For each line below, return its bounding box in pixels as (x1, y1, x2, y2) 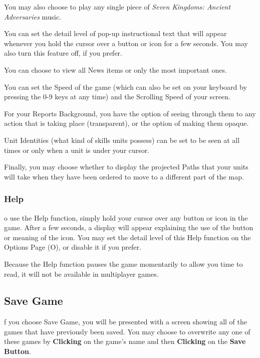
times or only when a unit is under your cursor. (4, 144, 150, 155)
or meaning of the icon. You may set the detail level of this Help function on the (4, 232, 251, 242)
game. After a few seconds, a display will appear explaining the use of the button (4, 222, 253, 233)
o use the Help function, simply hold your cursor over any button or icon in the (4, 212, 248, 223)
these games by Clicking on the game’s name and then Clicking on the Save (4, 336, 246, 346)
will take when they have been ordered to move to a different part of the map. (4, 171, 244, 182)
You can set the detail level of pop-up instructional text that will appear (4, 28, 227, 39)
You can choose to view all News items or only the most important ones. (4, 64, 227, 75)
